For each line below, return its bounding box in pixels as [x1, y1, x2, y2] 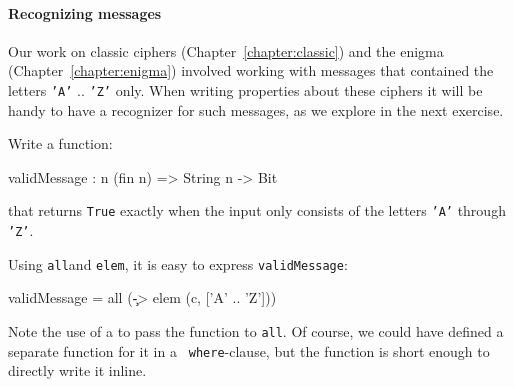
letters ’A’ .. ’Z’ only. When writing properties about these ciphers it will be [8, 79, 483, 100]
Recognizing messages [8, 2, 162, 23]
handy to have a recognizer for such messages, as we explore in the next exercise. [8, 99, 504, 120]
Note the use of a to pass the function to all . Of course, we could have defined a [8, 320, 504, 341]
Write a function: [8, 133, 113, 154]
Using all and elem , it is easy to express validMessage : [8, 253, 348, 274]
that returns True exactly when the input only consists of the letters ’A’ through [8, 200, 506, 221]
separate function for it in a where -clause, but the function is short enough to [8, 340, 490, 361]
